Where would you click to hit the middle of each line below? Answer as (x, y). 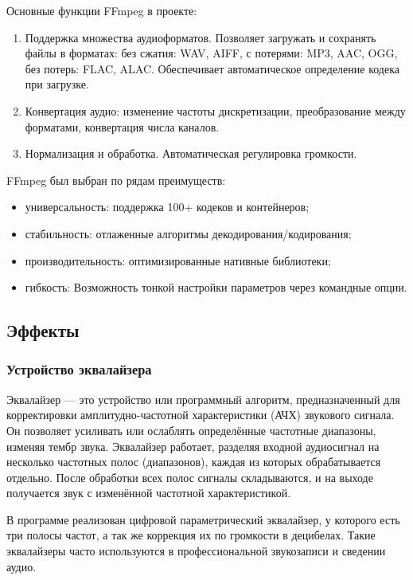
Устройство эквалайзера (79, 369)
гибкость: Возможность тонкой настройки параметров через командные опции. (216, 287)
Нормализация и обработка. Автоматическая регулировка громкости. (191, 153)
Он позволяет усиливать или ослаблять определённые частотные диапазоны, (191, 430)
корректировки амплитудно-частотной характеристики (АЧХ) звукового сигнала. (201, 415)
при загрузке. (57, 84)
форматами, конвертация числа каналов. (122, 126)
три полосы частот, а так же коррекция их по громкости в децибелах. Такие (191, 535)
